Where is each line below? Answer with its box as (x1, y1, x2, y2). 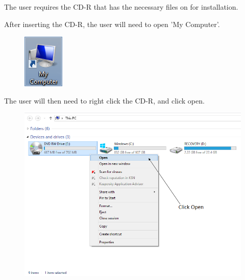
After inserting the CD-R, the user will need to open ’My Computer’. (4, 18, 220, 29)
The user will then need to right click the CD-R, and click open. (4, 95, 205, 106)
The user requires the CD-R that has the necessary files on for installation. (4, 2, 238, 12)
